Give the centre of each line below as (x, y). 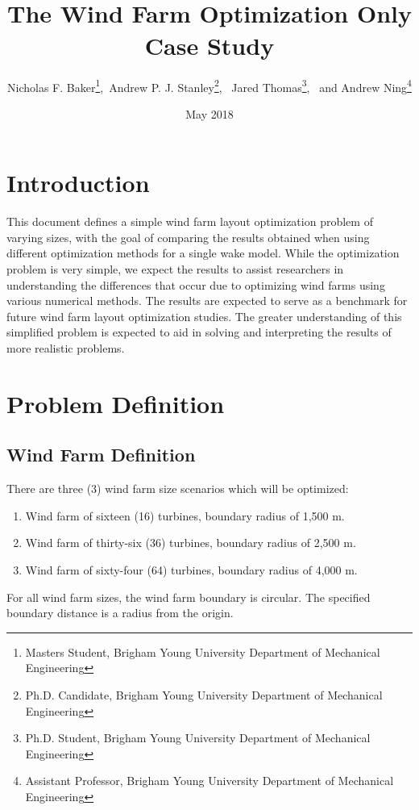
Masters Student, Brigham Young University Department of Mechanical (203, 651)
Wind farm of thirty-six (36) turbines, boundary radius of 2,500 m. (191, 543)
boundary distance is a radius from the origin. (120, 613)
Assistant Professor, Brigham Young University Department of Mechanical (209, 781)
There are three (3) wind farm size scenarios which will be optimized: (178, 489)
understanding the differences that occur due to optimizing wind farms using (196, 284)
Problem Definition (116, 403)
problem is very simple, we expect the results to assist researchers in (175, 269)
